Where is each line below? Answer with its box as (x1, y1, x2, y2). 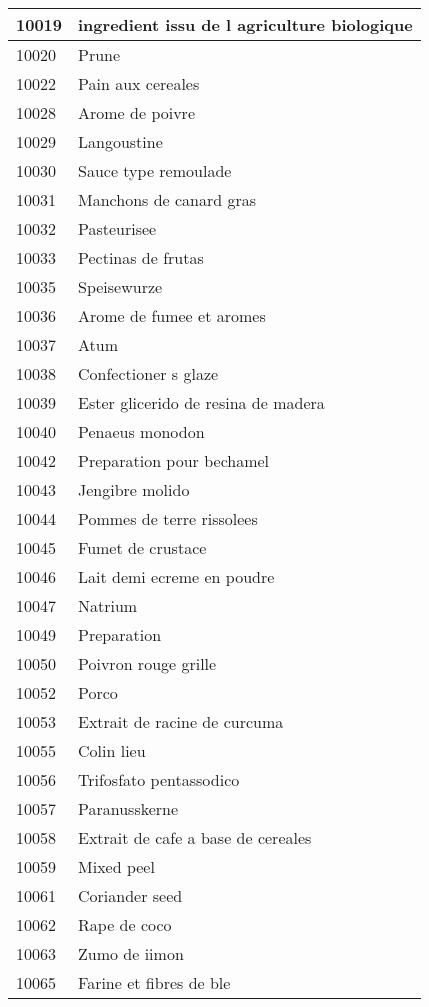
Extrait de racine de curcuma (78, 710, 284, 733)
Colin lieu (78, 739, 146, 762)
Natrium (78, 594, 138, 617)
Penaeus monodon (78, 420, 205, 443)
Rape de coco (78, 913, 172, 936)
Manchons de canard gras (78, 188, 257, 211)
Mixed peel (78, 855, 155, 878)
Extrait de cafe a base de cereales (78, 826, 312, 849)
